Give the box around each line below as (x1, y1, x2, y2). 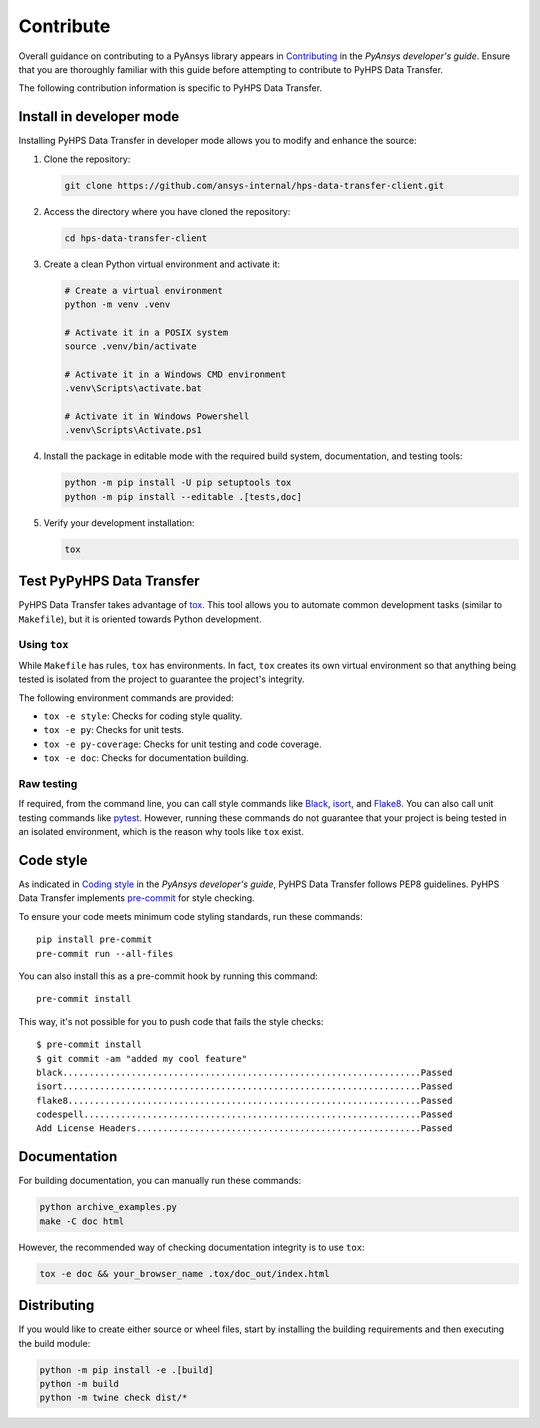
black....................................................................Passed (36, 1066, 453, 1078)
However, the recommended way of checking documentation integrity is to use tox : (18, 1241, 365, 1253)
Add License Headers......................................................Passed (36, 1123, 453, 1134)
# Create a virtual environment (64, 285, 224, 296)
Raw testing (18, 776, 78, 790)
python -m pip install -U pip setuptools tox (64, 477, 292, 489)
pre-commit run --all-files (36, 948, 174, 959)
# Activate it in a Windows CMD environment (64, 368, 287, 380)
